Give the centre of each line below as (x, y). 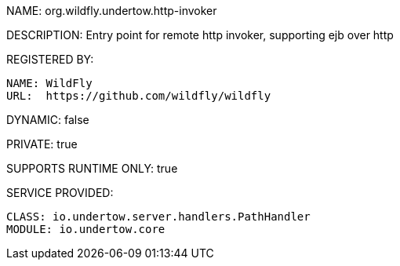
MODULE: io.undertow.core (86, 229)
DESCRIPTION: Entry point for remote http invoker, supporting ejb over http (200, 35)
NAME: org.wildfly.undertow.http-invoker (112, 11)
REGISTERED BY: (50, 59)
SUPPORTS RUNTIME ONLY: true (92, 168)
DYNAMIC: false (48, 120)
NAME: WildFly (49, 83)
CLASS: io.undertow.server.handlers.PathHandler (158, 217)
